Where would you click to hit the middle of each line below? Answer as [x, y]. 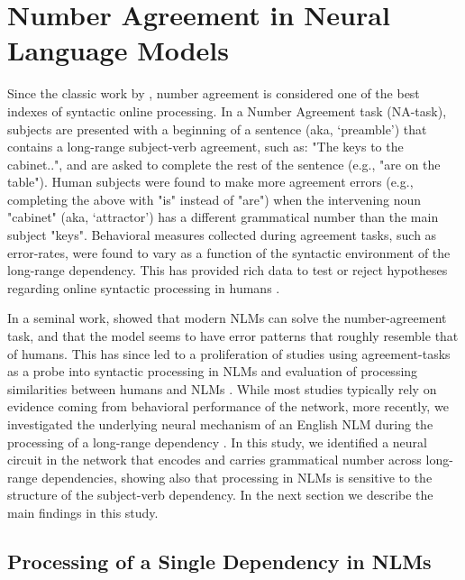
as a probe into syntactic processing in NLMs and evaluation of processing [213, 371]
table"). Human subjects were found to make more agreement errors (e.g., [210, 182]
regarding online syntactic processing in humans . [144, 287]
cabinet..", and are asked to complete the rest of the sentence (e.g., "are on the [224, 164]
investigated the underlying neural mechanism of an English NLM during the [220, 424]
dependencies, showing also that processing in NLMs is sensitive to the [237, 477]
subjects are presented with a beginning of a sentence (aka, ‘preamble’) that [217, 129]
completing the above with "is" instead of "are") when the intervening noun [214, 199]
